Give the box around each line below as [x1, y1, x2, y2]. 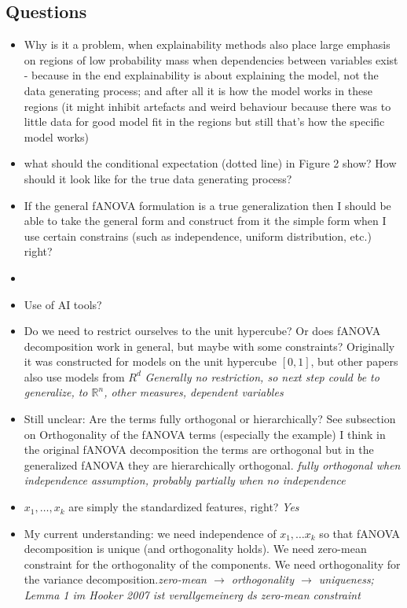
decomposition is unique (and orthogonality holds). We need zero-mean [24, 540, 367, 557]
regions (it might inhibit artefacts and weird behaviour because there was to [24, 98, 391, 114]
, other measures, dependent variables [104, 384, 284, 400]
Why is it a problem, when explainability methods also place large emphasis [24, 36, 390, 53]
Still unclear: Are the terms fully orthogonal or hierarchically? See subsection [24, 411, 396, 427]
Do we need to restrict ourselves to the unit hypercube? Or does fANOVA [24, 322, 381, 339]
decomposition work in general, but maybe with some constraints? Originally [24, 337, 395, 354]
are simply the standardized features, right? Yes [68, 499, 299, 515]
